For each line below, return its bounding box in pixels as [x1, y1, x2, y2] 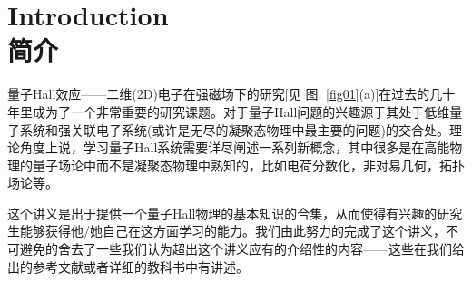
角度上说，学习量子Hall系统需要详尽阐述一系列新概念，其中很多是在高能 [19, 138, 450, 157]
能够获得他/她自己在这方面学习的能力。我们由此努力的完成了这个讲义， [19, 221, 446, 240]
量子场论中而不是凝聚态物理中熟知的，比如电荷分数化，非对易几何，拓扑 [32, 155, 465, 174]
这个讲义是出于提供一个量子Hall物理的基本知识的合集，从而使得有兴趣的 [7, 203, 438, 222]
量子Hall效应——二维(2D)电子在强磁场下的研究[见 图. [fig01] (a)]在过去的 [7, 84, 430, 103]
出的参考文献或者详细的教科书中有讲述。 [7, 257, 249, 276]
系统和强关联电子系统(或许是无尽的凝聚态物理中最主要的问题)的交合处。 [19, 120, 449, 139]
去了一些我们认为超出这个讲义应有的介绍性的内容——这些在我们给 [70, 239, 465, 258]
